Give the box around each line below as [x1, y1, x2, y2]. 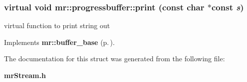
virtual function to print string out [4, 20, 110, 31]
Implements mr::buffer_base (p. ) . [4, 37, 115, 47]
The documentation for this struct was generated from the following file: [4, 53, 225, 64]
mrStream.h [4, 70, 46, 80]
